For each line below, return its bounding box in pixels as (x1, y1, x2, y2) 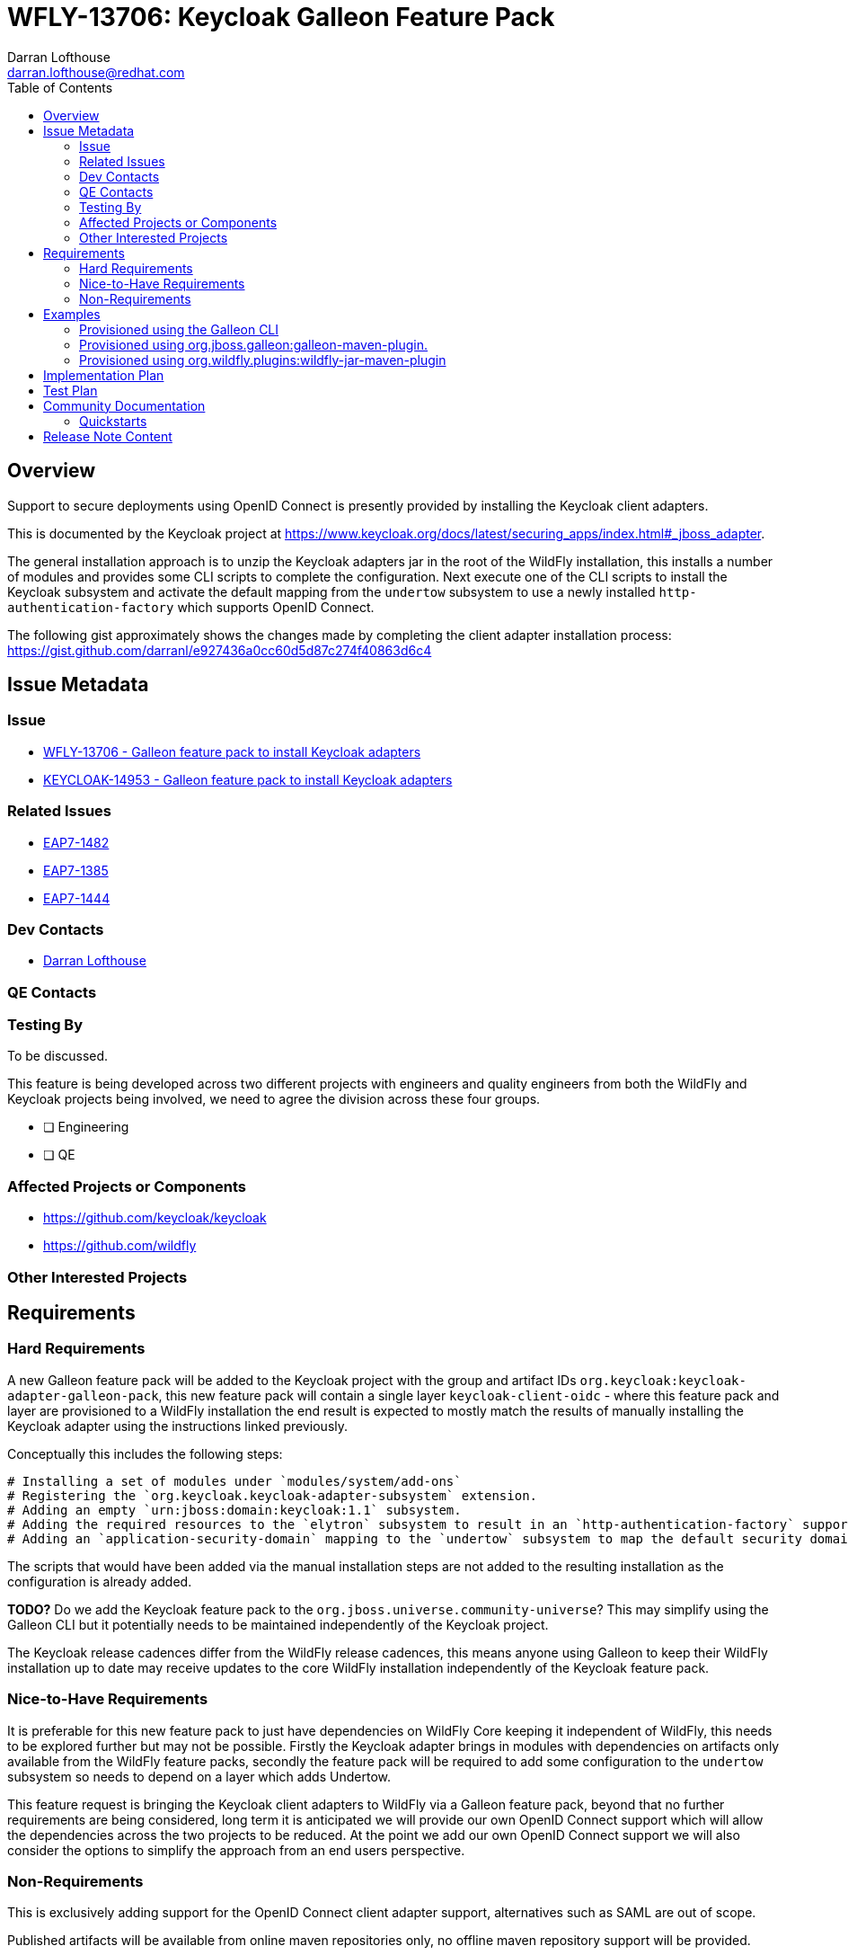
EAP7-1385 (43, 862, 109, 878)
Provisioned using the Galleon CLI (79, 321, 279, 337)
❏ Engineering (43, 1119, 129, 1135)
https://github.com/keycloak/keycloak (43, 1210, 267, 1226)
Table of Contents (7, 79, 113, 95)
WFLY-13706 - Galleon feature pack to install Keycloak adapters (43, 743, 421, 760)
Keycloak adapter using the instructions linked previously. (7, 1417, 349, 1434)
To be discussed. (7, 1048, 109, 1064)
